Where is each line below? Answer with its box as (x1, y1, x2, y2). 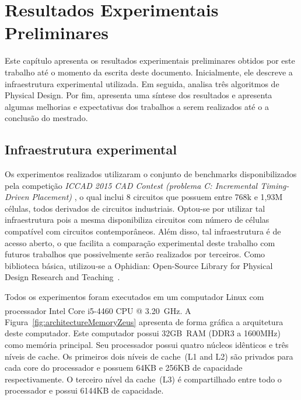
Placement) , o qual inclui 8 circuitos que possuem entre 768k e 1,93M (32, 191, 283, 203)
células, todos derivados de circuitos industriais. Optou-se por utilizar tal (5, 202, 265, 214)
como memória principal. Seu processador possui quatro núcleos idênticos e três (5, 339, 289, 351)
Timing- (260, 179, 289, 191)
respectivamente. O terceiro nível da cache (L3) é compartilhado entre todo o (5, 373, 282, 385)
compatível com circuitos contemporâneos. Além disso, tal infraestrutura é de (5, 225, 281, 237)
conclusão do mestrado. (5, 112, 88, 124)
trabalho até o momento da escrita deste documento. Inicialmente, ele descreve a (5, 65, 293, 78)
